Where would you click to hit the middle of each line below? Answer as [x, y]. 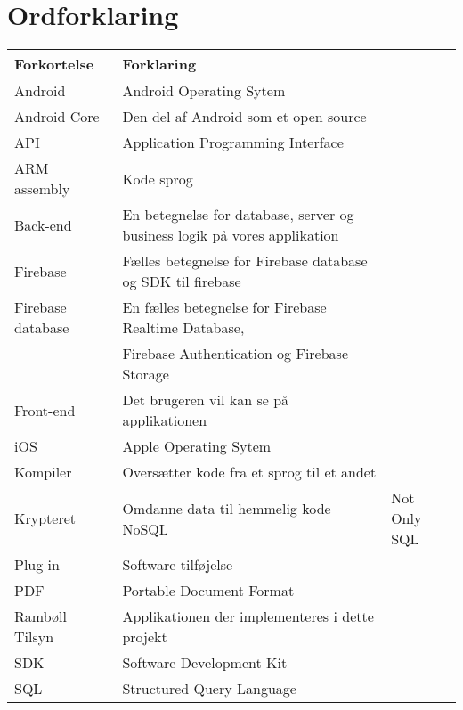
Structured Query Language [209, 689]
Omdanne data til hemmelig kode [227, 508]
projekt [145, 637]
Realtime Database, [183, 328]
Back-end [43, 224]
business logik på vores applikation [231, 235]
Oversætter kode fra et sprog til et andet [249, 472]
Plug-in [37, 565]
